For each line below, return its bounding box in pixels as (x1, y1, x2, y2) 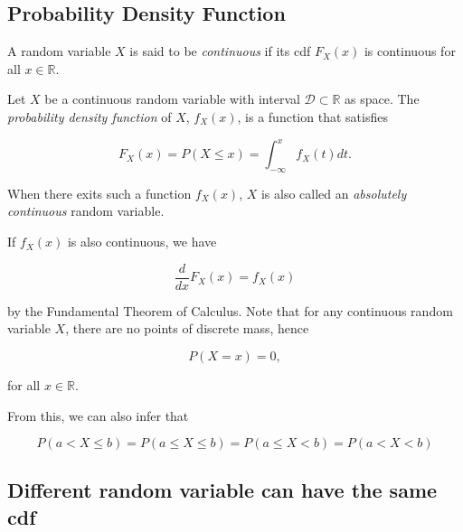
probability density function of (7, 107, 172, 126)
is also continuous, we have (67, 232, 217, 251)
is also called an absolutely (260, 183, 407, 202)
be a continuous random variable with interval (44, 89, 300, 108)
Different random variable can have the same (7, 476, 438, 504)
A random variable (7, 42, 111, 61)
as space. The (345, 89, 420, 108)
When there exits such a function (7, 183, 192, 202)
